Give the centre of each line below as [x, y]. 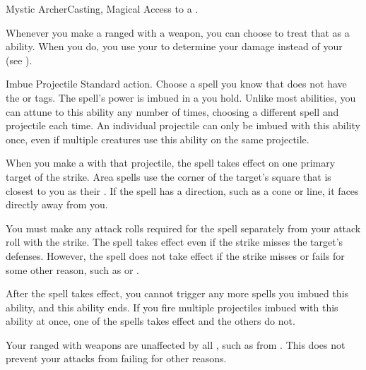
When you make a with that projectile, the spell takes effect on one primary [171, 163]
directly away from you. [57, 204]
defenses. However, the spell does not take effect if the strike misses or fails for [175, 255]
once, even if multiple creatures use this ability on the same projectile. [158, 139]
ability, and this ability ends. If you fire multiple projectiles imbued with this [172, 307]
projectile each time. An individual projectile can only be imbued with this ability [183, 125]
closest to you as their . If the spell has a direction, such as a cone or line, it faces [182, 190]
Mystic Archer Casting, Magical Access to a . [102, 8]
